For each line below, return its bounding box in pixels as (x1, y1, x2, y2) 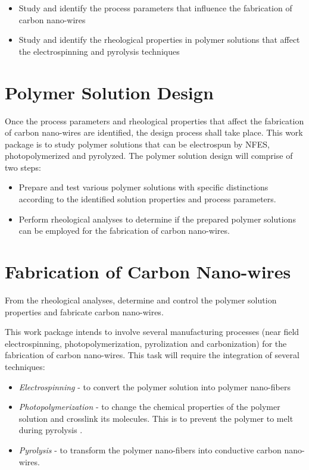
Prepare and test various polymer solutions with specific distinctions (18, 181, 269, 193)
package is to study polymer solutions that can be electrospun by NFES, (5, 137, 270, 150)
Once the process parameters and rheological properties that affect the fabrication (5, 114, 304, 127)
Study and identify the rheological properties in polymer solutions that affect (18, 33, 300, 46)
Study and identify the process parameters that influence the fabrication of (18, 2, 292, 14)
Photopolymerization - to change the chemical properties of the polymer (18, 400, 280, 413)
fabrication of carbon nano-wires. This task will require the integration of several (5, 349, 299, 361)
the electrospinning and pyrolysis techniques (18, 45, 180, 57)
